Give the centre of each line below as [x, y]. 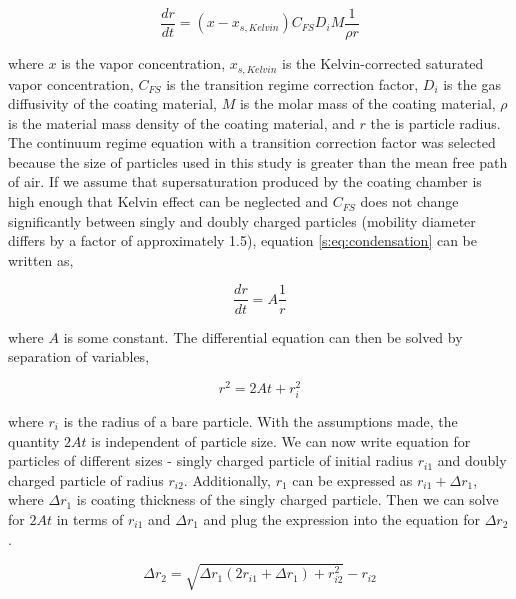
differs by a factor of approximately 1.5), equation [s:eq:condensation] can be [242, 240]
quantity [34, 440]
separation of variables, [79, 356]
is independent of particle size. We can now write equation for [281, 440]
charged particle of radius [86, 479]
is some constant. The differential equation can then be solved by [263, 336]
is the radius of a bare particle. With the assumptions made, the [260, 420]
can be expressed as [352, 479]
